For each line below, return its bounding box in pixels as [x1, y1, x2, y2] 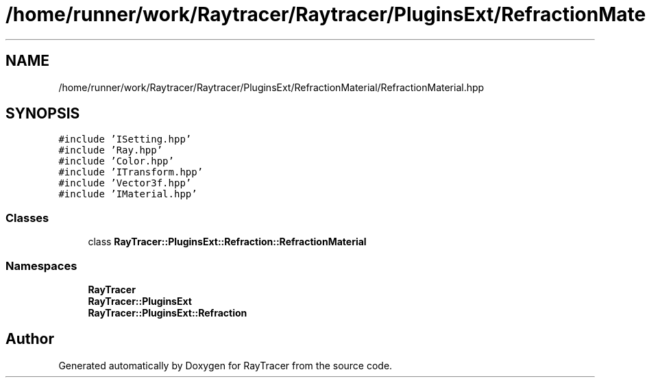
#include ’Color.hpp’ [58, 156, 174, 167]
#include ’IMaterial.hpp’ [58, 188, 197, 200]
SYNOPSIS [5, 105, 80, 123]
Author [5, 330, 54, 348]
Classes [5, 210, 49, 225]
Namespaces [5, 258, 77, 273]
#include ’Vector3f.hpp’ [58, 177, 192, 189]
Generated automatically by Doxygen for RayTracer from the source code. [58, 359, 393, 371]
